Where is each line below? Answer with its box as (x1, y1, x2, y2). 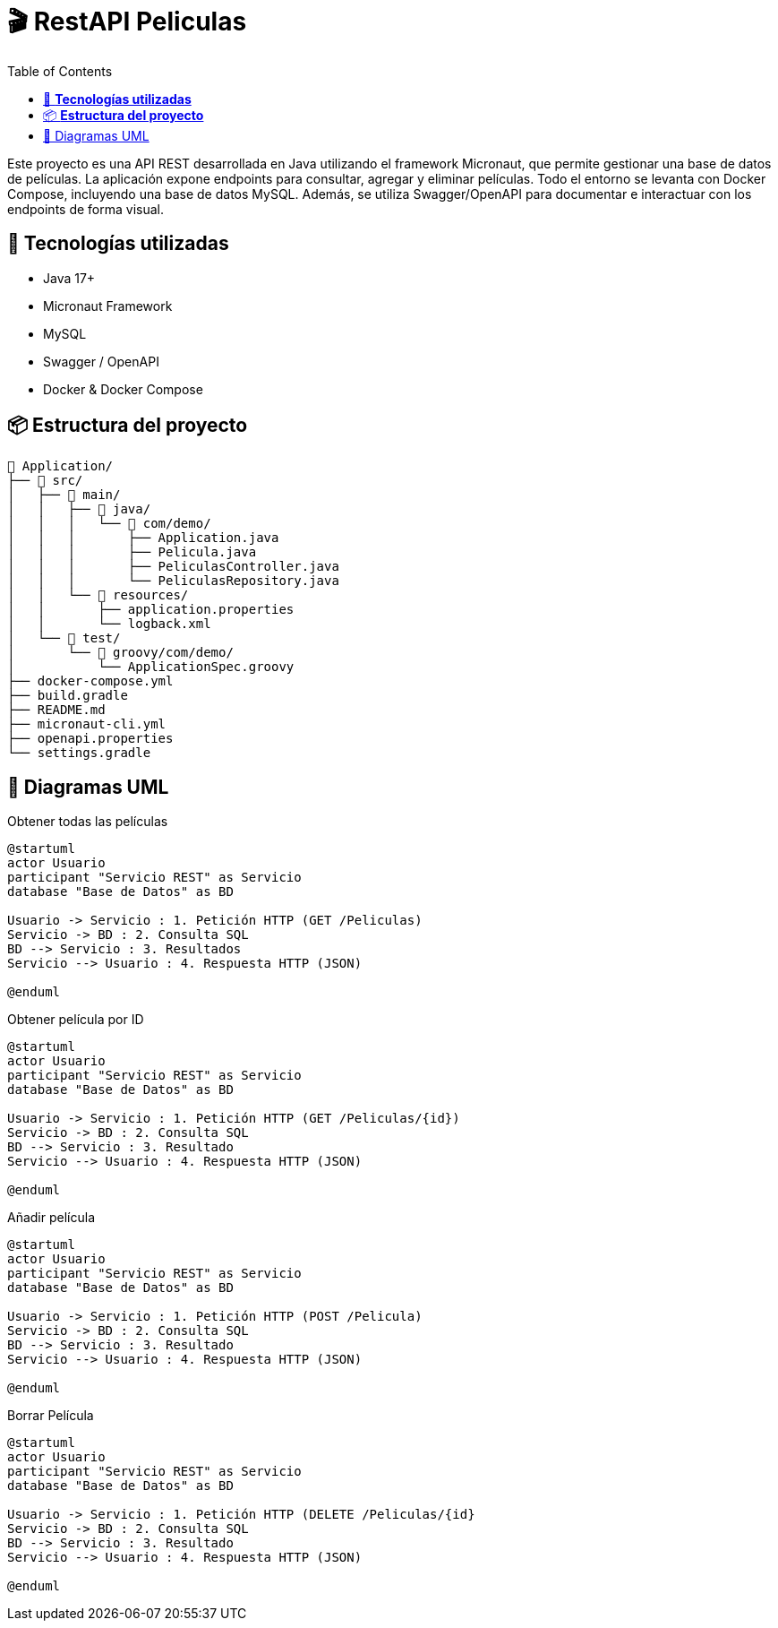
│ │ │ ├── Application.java (7, 530, 279, 546)
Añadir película (7, 1210, 96, 1226)
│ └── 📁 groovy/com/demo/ (7, 645, 234, 660)
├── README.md (7, 702, 106, 718)
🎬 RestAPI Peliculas (7, 6, 247, 37)
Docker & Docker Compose (43, 381, 203, 397)
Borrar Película (7, 1408, 94, 1424)
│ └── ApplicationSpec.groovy (7, 659, 295, 675)
